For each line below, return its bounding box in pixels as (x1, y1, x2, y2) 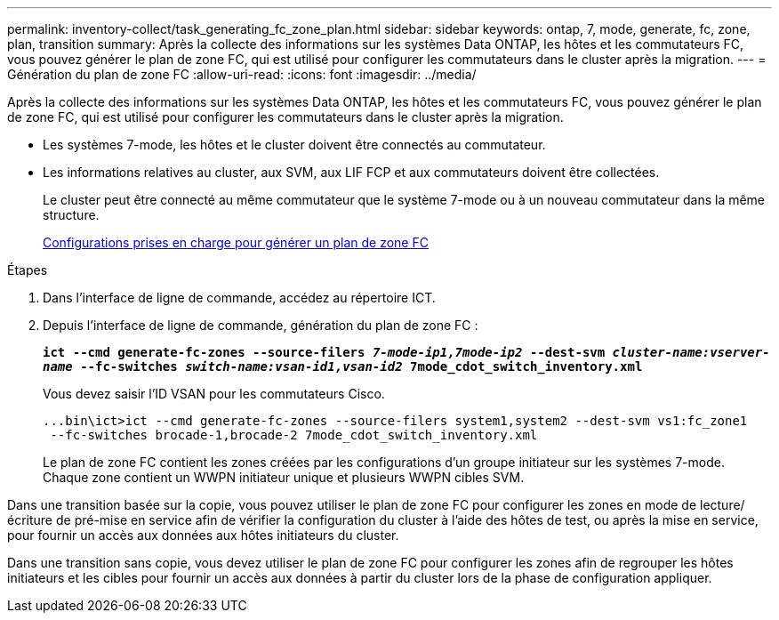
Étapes (7, 262, 48, 278)
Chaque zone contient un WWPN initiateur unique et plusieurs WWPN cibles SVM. (43, 470, 525, 485)
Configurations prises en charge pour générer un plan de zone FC (43, 235, 429, 250)
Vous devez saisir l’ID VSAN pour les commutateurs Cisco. (43, 386, 385, 401)
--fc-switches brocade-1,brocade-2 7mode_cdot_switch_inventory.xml (50, 428, 538, 442)
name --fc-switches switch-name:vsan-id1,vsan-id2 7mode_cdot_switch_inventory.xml (43, 359, 643, 374)
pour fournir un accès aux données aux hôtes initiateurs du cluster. (7, 527, 399, 543)
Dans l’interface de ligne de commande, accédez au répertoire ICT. (43, 290, 436, 305)
